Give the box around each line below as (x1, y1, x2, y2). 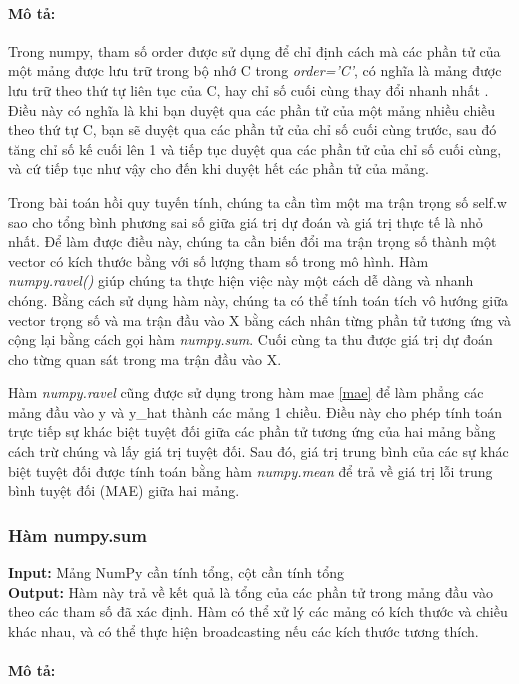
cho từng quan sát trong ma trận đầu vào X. (8, 348, 282, 369)
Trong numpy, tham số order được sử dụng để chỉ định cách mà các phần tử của (8, 40, 501, 61)
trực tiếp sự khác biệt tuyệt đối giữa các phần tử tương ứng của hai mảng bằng (8, 421, 496, 442)
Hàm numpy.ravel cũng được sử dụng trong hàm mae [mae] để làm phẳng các (8, 382, 484, 403)
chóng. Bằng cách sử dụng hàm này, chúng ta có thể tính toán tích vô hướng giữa (8, 289, 509, 310)
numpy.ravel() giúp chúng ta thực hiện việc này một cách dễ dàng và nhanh (8, 270, 474, 291)
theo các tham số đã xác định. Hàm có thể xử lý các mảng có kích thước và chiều (8, 601, 508, 622)
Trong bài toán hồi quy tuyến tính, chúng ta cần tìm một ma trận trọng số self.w (8, 191, 507, 212)
